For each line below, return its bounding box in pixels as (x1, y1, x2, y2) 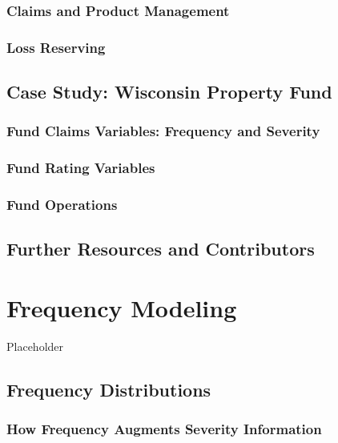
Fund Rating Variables (6, 158, 155, 178)
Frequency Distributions (6, 377, 211, 401)
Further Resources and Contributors (6, 236, 315, 261)
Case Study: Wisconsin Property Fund (6, 79, 332, 104)
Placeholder (6, 337, 64, 354)
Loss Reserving (6, 37, 106, 57)
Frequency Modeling (6, 291, 237, 324)
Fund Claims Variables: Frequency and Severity (6, 121, 320, 141)
